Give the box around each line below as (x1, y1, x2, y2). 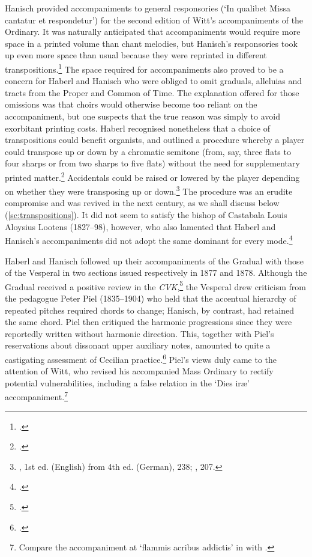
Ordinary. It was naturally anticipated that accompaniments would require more (5, 25, 301, 38)
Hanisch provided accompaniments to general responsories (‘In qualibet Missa (5, 2, 290, 14)
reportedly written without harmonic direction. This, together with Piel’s (5, 327, 274, 339)
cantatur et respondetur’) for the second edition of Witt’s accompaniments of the (5, 13, 304, 26)
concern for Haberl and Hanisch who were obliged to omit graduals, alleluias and (5, 75, 302, 87)
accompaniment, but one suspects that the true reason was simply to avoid (5, 110, 281, 122)
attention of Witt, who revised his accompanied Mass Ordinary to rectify (5, 365, 274, 377)
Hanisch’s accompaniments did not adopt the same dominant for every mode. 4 (5, 233, 293, 246)
